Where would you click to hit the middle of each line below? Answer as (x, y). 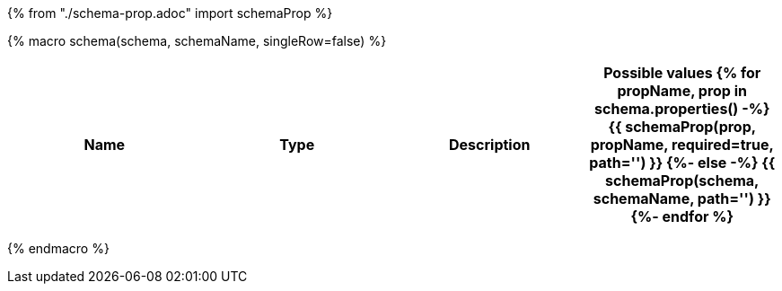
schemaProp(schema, (682, 181)
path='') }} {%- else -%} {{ (682, 163)
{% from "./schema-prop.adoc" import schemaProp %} (170, 13)
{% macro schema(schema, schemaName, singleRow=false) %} (197, 41)
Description (490, 145)
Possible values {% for (682, 73)
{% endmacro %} (58, 248)
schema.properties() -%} (682, 109)
